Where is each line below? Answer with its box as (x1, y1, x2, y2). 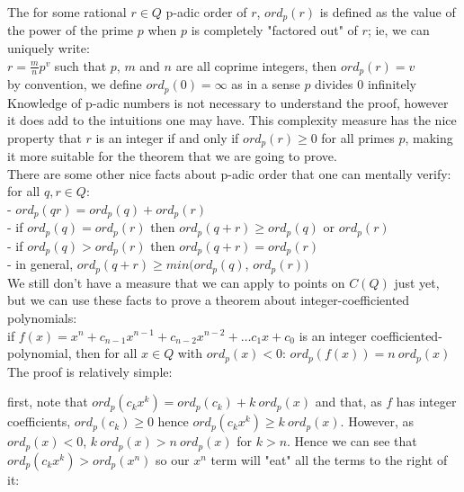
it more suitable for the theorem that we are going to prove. (7, 147, 337, 165)
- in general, (7, 255, 74, 273)
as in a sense (231, 75, 300, 94)
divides (315, 75, 353, 94)
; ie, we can (367, 21, 430, 40)
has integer (396, 392, 457, 411)
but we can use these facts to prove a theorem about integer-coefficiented (7, 291, 410, 309)
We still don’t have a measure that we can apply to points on (7, 273, 345, 291)
